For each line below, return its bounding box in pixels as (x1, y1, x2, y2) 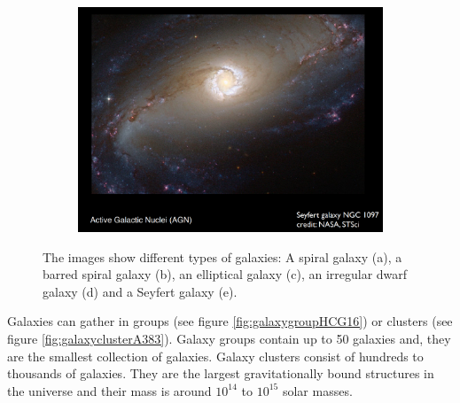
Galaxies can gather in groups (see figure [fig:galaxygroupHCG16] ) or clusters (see (7, 312, 453, 330)
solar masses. (282, 381, 353, 399)
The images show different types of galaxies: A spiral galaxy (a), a (43, 247, 402, 266)
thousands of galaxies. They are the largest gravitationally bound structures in (7, 364, 434, 383)
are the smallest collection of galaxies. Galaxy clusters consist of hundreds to (7, 346, 424, 365)
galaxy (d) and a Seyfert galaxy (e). (43, 282, 238, 300)
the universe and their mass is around (7, 381, 212, 399)
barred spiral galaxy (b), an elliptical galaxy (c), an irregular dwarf (43, 265, 408, 283)
